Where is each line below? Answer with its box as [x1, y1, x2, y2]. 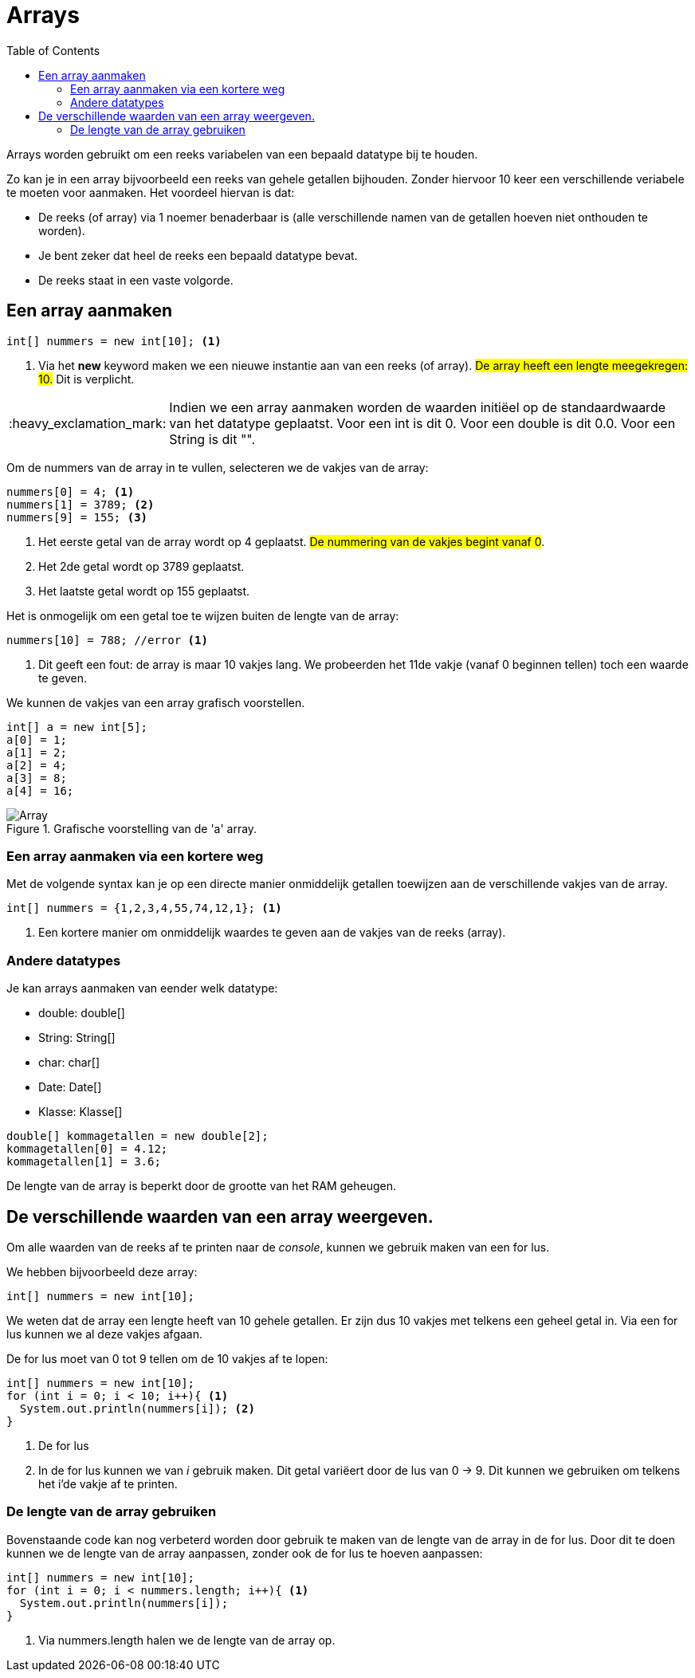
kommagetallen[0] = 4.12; [6, 1142, 168, 1156]
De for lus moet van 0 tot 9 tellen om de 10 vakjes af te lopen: [6, 1351, 328, 1366]
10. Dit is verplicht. [38, 371, 135, 386]
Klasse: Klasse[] [38, 1105, 123, 1119]
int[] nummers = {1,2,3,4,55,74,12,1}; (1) [6, 902, 282, 915]
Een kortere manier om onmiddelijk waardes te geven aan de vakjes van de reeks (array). [38, 925, 506, 940]
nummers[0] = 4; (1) [6, 485, 135, 498]
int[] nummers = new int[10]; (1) [6, 334, 222, 348]
